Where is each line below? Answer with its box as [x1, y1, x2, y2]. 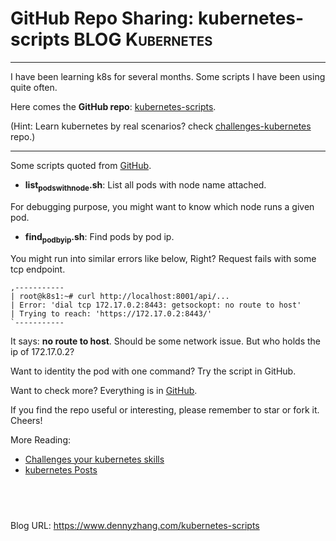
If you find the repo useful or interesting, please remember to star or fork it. [10, 403, 320, 416]
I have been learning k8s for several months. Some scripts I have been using [10, 70, 326, 82]
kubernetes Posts [24, 463, 98, 476]
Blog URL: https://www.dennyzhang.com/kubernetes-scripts [10, 519, 260, 531]
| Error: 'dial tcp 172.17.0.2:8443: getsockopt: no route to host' [10, 300, 302, 310]
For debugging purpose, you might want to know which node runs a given [10, 200, 315, 212]
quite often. [10, 81, 58, 93]
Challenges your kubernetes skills [24, 453, 165, 465]
